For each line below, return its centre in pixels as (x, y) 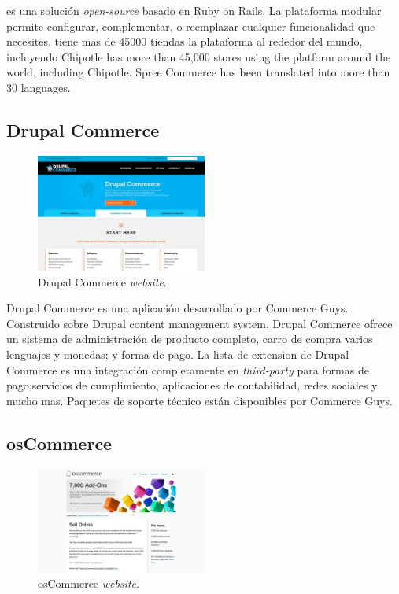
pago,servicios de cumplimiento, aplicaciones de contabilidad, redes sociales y (192, 385)
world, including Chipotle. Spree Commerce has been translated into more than (198, 72)
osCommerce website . (89, 583)
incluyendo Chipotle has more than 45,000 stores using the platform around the (199, 56)
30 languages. (39, 87)
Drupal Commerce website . (102, 281)
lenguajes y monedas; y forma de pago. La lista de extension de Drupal (178, 354)
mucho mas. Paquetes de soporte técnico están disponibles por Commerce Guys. (199, 400)
